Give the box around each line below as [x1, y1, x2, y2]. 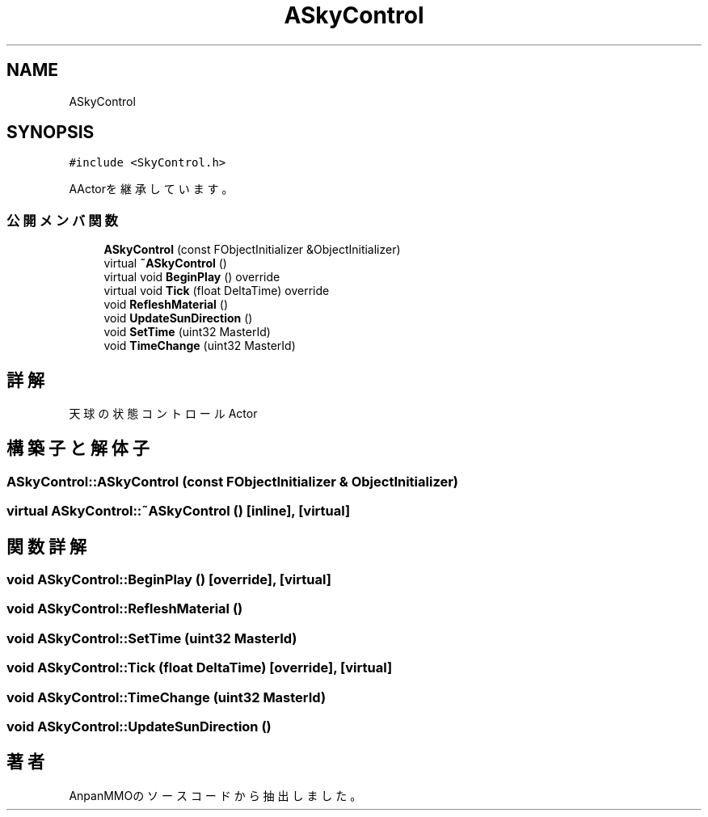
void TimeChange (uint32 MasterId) [103, 339, 296, 353]
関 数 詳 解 [6, 536, 86, 557]
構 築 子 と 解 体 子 [6, 438, 150, 459]
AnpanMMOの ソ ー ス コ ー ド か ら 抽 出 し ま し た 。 [69, 788, 362, 802]
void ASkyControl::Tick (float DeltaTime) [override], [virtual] [6, 659, 393, 676]
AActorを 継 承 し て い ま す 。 [69, 182, 234, 196]
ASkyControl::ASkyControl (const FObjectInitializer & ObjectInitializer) [6, 473, 459, 490]
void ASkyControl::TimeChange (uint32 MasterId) [6, 689, 327, 705]
